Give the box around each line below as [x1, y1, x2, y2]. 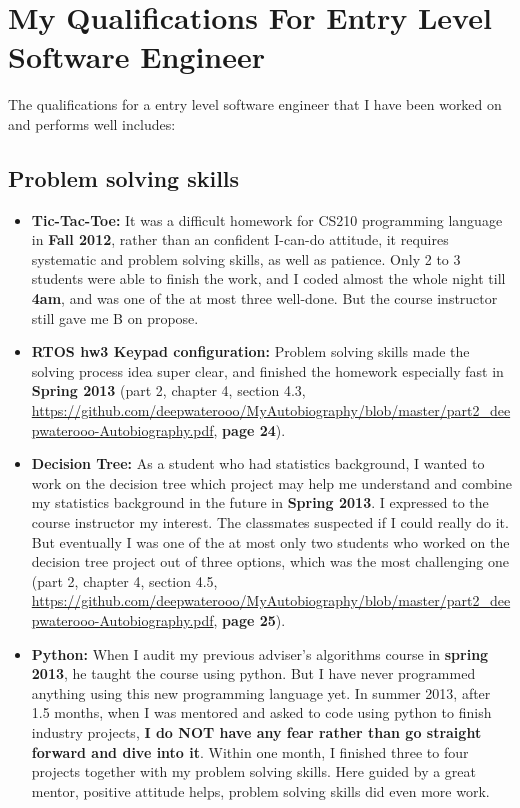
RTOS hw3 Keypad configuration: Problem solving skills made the [31, 341, 470, 362]
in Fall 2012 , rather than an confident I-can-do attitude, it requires [31, 229, 449, 250]
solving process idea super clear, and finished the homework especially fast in [31, 360, 504, 381]
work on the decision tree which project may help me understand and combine [31, 472, 512, 493]
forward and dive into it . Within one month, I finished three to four [31, 741, 469, 762]
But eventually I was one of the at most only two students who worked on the [31, 531, 510, 552]
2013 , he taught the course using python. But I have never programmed [31, 663, 476, 684]
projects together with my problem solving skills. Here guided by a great [31, 761, 477, 782]
